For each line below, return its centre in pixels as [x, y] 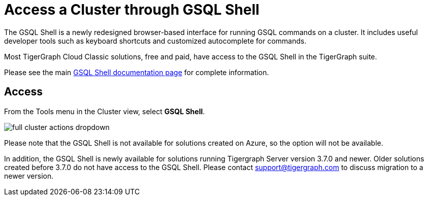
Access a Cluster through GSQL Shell [132, 10]
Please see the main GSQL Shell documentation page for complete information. [137, 72]
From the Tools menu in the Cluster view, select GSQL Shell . [105, 111]
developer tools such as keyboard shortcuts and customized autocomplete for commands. [155, 41]
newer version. [29, 176]
